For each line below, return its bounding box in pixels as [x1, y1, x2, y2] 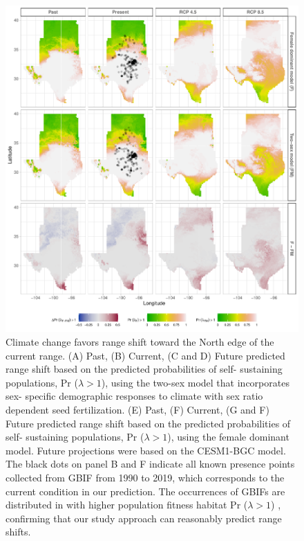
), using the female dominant [167, 429, 289, 444]
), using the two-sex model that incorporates [101, 375, 289, 389]
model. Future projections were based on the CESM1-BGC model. [6, 443, 286, 457]
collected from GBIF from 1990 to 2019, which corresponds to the [6, 470, 285, 484]
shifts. [6, 524, 31, 539]
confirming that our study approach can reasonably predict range [6, 511, 282, 525]
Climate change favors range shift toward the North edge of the [6, 335, 274, 348]
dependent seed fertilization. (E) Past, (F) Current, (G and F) [6, 402, 269, 416]
